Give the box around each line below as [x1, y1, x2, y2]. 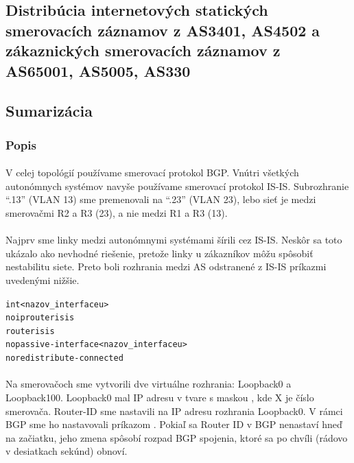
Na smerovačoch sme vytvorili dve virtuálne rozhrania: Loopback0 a [5, 377, 292, 391]
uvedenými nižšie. [5, 272, 80, 287]
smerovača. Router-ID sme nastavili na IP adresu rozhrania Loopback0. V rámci [5, 403, 343, 418]
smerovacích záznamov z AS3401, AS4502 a [5, 19, 320, 40]
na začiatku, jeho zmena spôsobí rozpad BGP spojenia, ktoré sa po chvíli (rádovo [5, 430, 348, 444]
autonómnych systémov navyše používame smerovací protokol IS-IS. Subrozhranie [5, 178, 349, 193]
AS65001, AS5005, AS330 [5, 60, 191, 81]
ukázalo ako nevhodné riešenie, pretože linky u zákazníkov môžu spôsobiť [5, 246, 314, 260]
